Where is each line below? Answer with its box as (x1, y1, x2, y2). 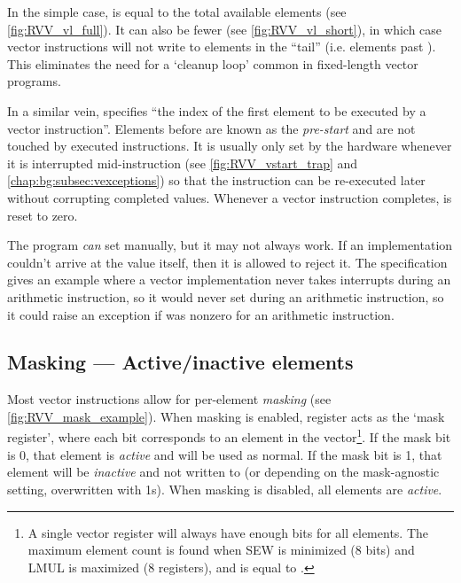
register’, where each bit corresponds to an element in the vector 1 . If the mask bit (7, 425, 451, 447)
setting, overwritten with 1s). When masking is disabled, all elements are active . (7, 479, 442, 498)
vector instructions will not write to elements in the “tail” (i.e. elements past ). (7, 37, 436, 56)
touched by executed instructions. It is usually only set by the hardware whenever (7, 136, 452, 155)
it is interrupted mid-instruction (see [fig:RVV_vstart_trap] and (7, 153, 358, 172)
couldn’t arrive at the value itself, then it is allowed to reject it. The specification (7, 253, 448, 271)
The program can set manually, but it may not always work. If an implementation (7, 236, 453, 254)
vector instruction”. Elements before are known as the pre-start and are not (7, 119, 416, 137)
